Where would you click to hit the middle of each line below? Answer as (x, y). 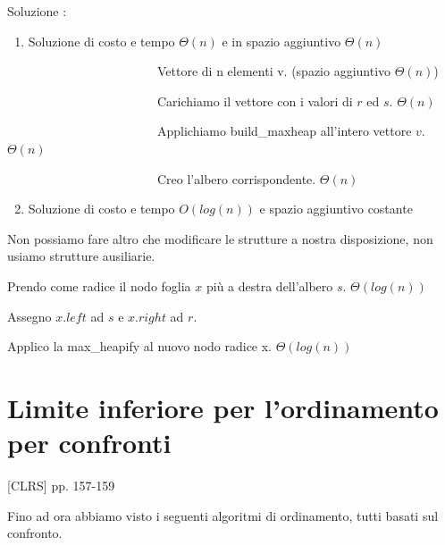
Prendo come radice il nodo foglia (99, 285)
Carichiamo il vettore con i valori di (255, 101)
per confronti (89, 443)
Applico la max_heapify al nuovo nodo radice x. (140, 346)
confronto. (35, 533)
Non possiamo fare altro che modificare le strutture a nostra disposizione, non (220, 238)
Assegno (29, 316)
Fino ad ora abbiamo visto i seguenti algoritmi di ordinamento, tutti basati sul (223, 515)
